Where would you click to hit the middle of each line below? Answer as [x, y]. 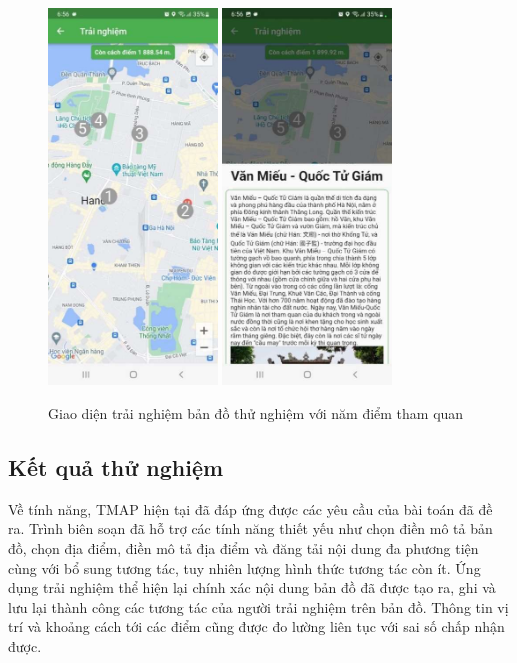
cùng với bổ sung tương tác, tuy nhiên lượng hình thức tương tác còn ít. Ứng [244, 567]
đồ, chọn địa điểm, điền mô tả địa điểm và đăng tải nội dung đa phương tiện [243, 547]
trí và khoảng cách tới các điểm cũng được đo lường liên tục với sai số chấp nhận [256, 626]
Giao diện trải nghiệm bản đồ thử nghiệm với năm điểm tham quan [256, 413]
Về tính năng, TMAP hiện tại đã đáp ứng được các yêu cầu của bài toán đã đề [250, 508]
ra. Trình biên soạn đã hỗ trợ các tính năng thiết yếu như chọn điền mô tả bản [250, 528]
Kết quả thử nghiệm [116, 466]
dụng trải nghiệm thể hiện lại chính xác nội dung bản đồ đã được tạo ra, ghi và [252, 587]
